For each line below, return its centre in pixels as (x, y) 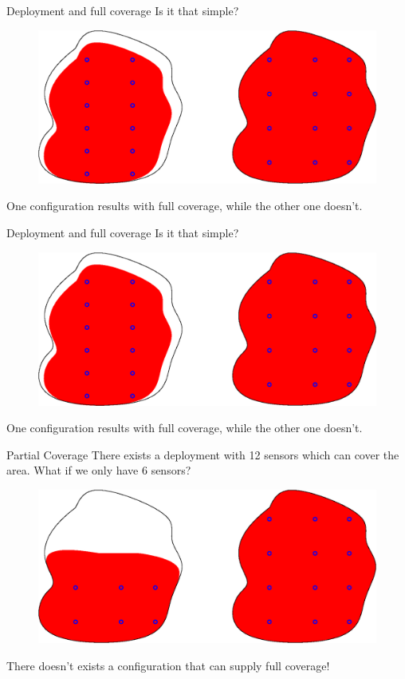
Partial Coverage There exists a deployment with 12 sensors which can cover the (203, 454)
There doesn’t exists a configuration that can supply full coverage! (168, 665)
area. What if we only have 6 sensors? (99, 470)
